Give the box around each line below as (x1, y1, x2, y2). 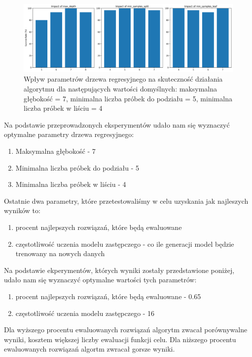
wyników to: (4, 205, 40, 216)
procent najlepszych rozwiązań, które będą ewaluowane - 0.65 (15, 291, 201, 301)
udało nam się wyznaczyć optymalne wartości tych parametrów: (4, 274, 197, 285)
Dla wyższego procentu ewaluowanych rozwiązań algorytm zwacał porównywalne (4, 324, 248, 335)
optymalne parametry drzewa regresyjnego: (4, 129, 134, 139)
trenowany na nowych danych (15, 248, 105, 259)
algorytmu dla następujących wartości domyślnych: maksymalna (24, 84, 217, 94)
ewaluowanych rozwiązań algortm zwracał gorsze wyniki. (4, 344, 175, 354)
